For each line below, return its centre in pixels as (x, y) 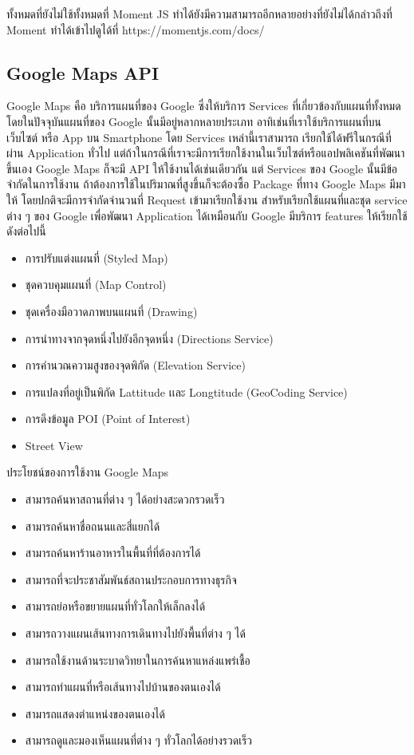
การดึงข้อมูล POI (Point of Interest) (108, 419)
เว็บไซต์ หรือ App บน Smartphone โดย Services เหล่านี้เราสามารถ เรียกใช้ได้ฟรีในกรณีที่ (199, 137)
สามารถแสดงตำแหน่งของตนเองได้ (95, 713)
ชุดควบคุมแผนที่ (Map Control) (96, 285)
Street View (54, 445)
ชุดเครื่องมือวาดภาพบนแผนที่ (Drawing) (111, 311)
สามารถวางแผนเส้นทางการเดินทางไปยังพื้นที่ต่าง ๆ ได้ (135, 633)
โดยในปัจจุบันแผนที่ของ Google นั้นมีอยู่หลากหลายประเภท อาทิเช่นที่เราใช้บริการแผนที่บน (194, 121)
